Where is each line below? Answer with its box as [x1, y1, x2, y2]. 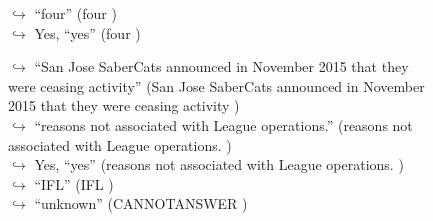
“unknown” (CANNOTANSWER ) [34, 193, 248, 214]
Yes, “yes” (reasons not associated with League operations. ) [34, 154, 404, 175]
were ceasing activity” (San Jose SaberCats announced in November [8, 75, 425, 96]
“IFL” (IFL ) [34, 173, 114, 194]
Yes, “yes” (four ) [34, 22, 141, 43]
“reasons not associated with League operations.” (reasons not [34, 114, 413, 135]
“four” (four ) [34, 3, 117, 23]
